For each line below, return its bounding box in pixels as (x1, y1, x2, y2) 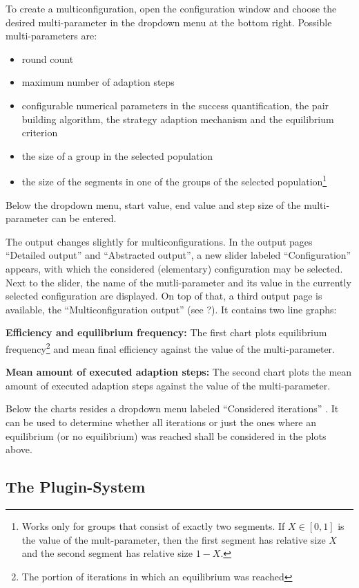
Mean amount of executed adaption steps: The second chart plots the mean (6, 365, 352, 379)
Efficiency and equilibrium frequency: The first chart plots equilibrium (6, 325, 327, 340)
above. (6, 442, 32, 457)
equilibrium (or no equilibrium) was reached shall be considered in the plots (6, 428, 327, 443)
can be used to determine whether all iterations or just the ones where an (6, 414, 317, 429)
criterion (21, 125, 58, 140)
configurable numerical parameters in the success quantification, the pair (21, 98, 329, 112)
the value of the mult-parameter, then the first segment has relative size (21, 532, 326, 546)
